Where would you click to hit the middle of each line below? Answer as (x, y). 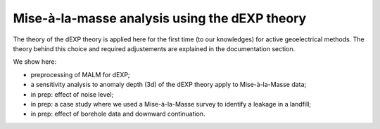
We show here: (35, 62)
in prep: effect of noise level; (72, 94)
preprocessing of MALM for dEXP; (80, 74)
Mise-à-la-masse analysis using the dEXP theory (160, 18)
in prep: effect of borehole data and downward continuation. (118, 114)
